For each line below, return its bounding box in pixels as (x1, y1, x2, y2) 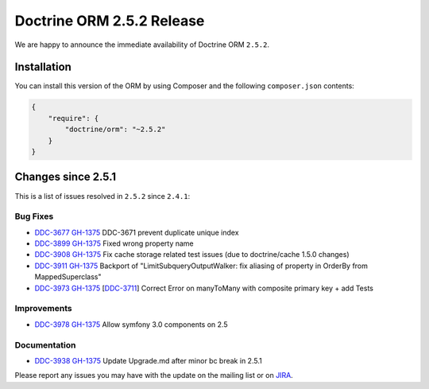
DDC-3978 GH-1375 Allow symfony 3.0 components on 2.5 (34, 319, 228, 329)
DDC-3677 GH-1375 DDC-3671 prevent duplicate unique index (34, 228, 239, 237)
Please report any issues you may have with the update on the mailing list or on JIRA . (14, 371, 293, 380)
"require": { (48, 114, 99, 123)
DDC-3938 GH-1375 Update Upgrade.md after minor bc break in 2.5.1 (34, 356, 262, 365)
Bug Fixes (14, 211, 54, 222)
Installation (14, 60, 71, 74)
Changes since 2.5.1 (14, 170, 117, 184)
